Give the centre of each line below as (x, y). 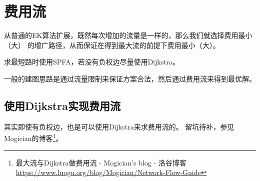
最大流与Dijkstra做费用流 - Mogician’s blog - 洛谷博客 (101, 162)
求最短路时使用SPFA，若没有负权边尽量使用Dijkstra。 (92, 62)
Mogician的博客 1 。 (33, 137)
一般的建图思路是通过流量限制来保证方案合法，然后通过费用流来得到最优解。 (130, 78)
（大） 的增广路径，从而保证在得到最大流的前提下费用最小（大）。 (112, 45)
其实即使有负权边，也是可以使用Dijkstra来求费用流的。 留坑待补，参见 (119, 126)
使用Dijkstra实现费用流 (62, 105)
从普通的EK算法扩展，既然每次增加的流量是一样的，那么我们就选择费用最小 (128, 35)
